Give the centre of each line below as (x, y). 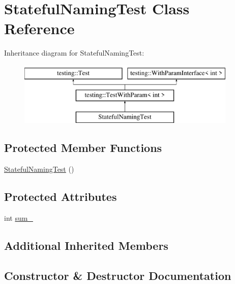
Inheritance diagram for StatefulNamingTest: (74, 53)
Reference (39, 28)
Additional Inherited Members (86, 245)
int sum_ (19, 217)
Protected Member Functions (83, 148)
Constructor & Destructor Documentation (118, 275)
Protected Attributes (61, 197)
